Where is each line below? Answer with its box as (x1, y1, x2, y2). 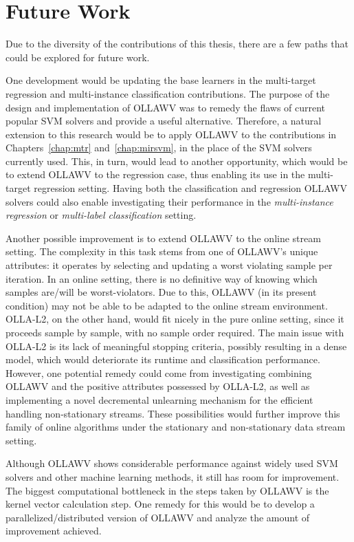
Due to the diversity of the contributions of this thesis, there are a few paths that (5, 36, 349, 51)
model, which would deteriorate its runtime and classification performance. (5, 352, 320, 367)
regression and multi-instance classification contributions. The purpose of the (5, 86, 330, 100)
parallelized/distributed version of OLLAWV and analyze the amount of (5, 510, 310, 524)
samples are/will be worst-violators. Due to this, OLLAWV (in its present (5, 285, 317, 299)
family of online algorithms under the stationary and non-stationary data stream (5, 420, 346, 434)
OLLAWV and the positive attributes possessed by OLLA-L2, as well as (5, 379, 310, 393)
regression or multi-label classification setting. (5, 208, 197, 222)
